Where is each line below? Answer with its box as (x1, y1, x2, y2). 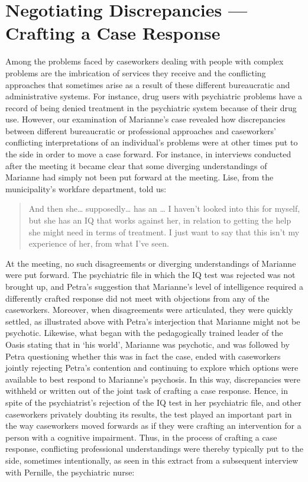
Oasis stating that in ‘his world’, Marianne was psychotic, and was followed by (5, 338, 290, 350)
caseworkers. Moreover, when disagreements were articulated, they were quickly (5, 303, 293, 316)
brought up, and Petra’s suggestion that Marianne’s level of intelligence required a (5, 280, 303, 292)
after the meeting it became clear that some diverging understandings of (5, 159, 267, 172)
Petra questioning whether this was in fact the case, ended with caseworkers (5, 350, 281, 362)
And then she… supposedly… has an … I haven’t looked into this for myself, (28, 202, 300, 215)
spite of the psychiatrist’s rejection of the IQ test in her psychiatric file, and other (5, 396, 301, 408)
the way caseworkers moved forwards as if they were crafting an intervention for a (5, 419, 301, 432)
